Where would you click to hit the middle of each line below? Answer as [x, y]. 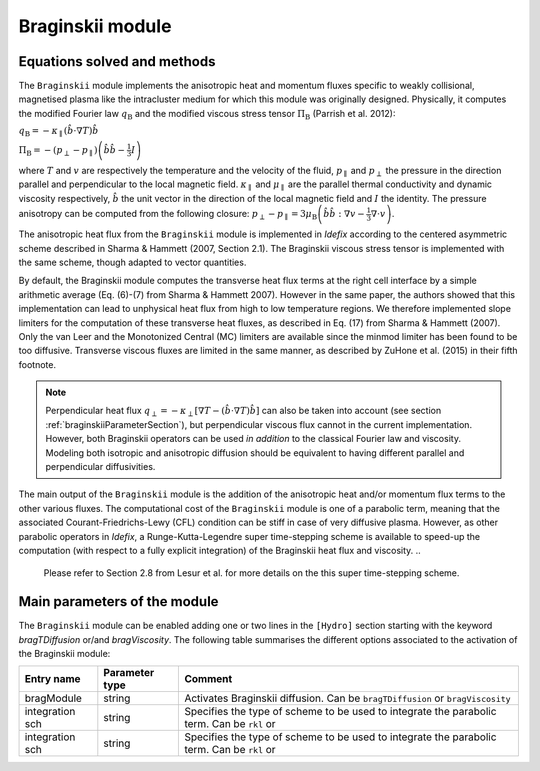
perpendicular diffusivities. [100, 467]
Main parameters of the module [118, 601]
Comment [208, 679]
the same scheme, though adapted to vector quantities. [132, 262]
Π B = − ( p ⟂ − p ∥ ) [58, 151]
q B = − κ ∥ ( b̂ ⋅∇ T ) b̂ [58, 132]
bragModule [53, 698]
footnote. [37, 364]
